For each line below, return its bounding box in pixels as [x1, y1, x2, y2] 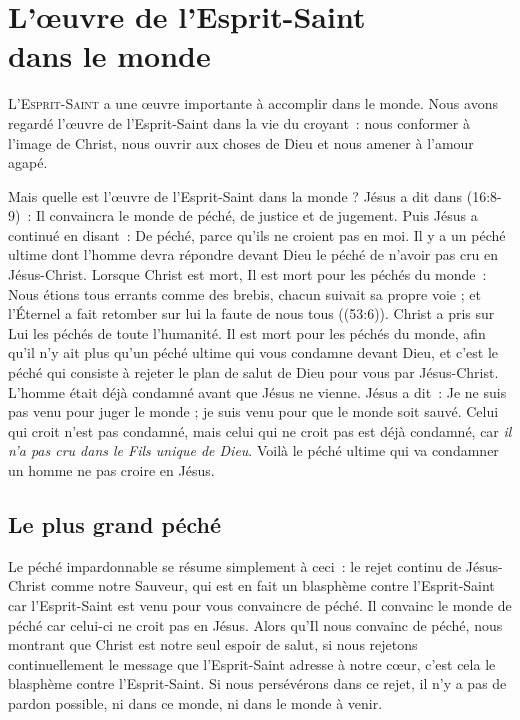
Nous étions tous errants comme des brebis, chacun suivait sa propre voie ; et [8, 283, 481, 304]
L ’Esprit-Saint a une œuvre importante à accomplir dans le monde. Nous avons [8, 93, 498, 114]
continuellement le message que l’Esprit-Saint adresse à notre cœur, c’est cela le [8, 653, 496, 674]
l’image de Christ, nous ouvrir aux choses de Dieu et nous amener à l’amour [8, 132, 474, 153]
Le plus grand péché [8, 508, 222, 539]
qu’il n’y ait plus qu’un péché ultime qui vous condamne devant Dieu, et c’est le [8, 342, 499, 363]
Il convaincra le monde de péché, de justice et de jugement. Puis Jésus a [35, 205, 478, 226]
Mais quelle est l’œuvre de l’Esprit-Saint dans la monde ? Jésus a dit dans [8, 185, 463, 206]
